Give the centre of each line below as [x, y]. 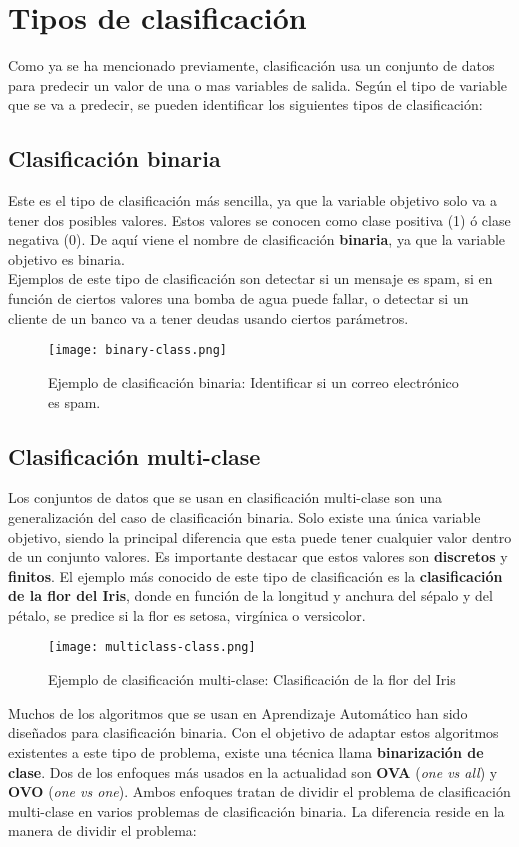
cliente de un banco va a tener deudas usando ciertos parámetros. [208, 317]
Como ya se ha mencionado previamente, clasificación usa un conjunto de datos [251, 65]
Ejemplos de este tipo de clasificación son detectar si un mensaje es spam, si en [250, 278]
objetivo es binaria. [66, 258]
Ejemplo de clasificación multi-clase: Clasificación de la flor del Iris [252, 679]
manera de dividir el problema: [102, 830]
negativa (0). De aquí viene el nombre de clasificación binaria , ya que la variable [257, 239]
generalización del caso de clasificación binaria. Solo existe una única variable [244, 516]
